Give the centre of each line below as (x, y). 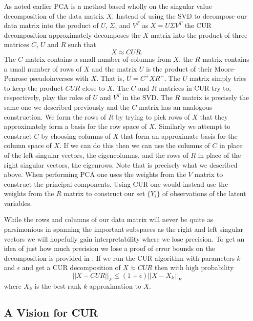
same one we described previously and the (67, 107)
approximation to (115, 285)
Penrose (16, 78)
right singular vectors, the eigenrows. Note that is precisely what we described (121, 164)
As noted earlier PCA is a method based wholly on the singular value (108, 6)
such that (82, 44)
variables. (18, 203)
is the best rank (58, 285)
